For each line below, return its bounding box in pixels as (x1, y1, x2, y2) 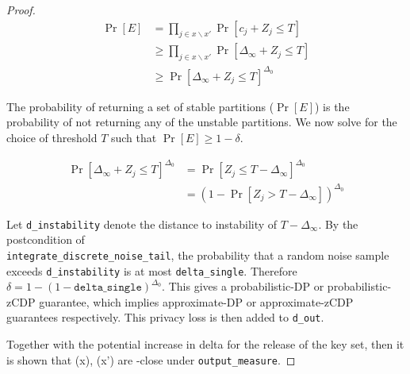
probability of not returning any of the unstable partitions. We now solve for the (6, 114, 397, 130)
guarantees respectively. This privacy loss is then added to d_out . (6, 309, 324, 326)
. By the (318, 215, 358, 232)
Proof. (6, 2, 36, 17)
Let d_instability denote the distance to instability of (6, 215, 278, 232)
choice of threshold (6, 129, 98, 145)
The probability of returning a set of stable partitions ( (6, 98, 274, 114)
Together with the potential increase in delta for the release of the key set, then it (6, 336, 404, 353)
